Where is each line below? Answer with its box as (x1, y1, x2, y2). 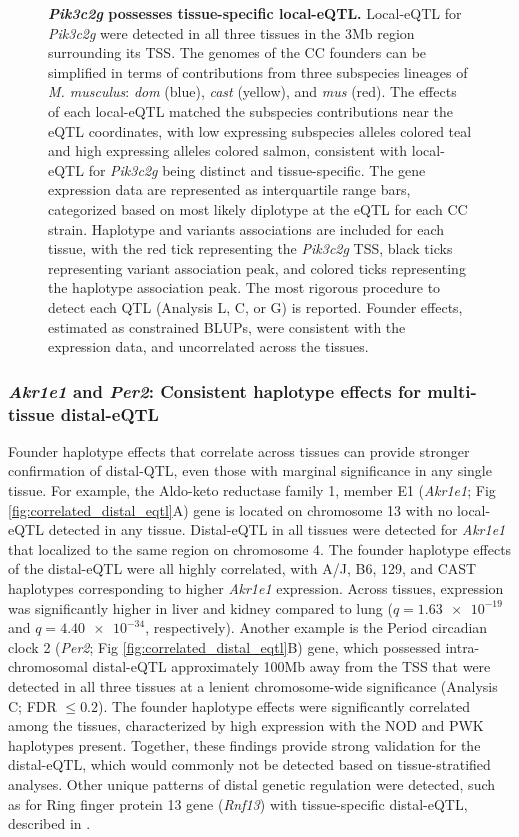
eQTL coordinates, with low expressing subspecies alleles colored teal (48, 120, 472, 141)
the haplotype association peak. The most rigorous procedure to (48, 277, 441, 298)
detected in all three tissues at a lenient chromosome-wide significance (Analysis (8, 675, 498, 696)
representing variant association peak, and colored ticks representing (48, 257, 466, 278)
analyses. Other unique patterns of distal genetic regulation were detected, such (8, 773, 496, 794)
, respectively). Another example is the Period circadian (145, 617, 488, 638)
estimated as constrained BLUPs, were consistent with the (48, 316, 406, 337)
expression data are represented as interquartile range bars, (48, 179, 411, 200)
